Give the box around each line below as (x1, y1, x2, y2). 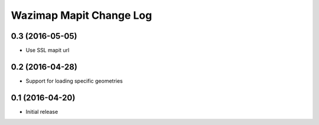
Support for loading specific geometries (25, 77, 123, 85)
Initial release (25, 108, 58, 115)
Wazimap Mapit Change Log (11, 9, 152, 22)
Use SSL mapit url (25, 47, 70, 54)
